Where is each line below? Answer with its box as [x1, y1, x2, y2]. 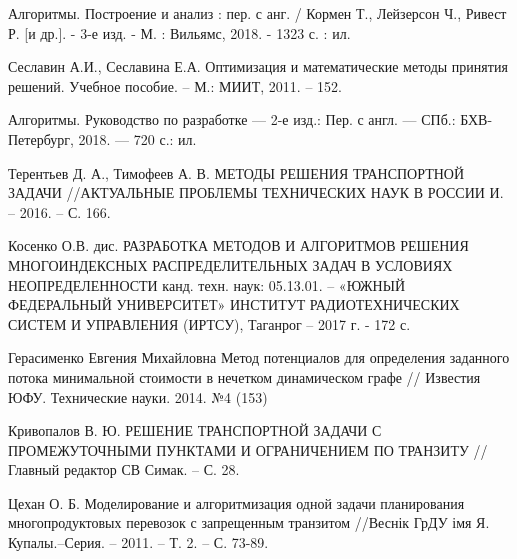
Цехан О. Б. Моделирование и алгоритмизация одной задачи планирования [8, 492, 465, 513]
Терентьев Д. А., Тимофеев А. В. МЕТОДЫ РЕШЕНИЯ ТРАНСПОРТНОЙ [8, 162, 465, 183]
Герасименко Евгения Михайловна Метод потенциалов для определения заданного [8, 347, 510, 368]
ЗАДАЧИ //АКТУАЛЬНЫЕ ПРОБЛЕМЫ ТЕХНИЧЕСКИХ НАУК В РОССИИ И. [8, 182, 504, 203]
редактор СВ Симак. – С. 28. [63, 459, 240, 480]
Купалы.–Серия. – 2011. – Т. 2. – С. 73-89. [8, 532, 269, 553]
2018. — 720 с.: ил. [78, 128, 197, 149]
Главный [8, 459, 60, 480]
